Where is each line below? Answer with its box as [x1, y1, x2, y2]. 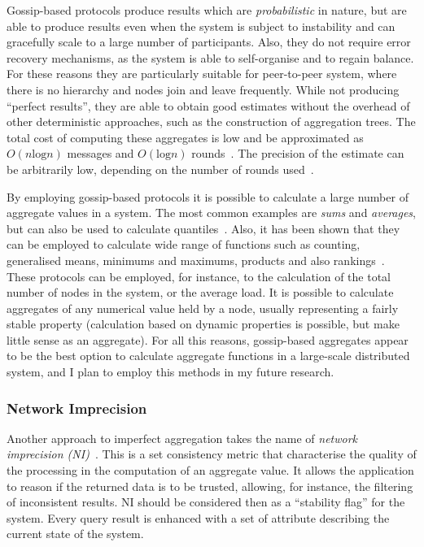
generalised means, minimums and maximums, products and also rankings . [7, 251, 385, 268]
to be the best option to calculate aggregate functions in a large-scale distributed [7, 347, 410, 364]
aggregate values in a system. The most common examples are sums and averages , [7, 204, 417, 221]
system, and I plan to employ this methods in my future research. [7, 363, 334, 380]
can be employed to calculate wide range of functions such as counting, [7, 236, 361, 253]
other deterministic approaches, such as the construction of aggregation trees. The [7, 113, 416, 130]
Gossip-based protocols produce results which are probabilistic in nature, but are [7, 2, 407, 18]
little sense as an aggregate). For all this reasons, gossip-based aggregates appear [7, 331, 409, 348]
